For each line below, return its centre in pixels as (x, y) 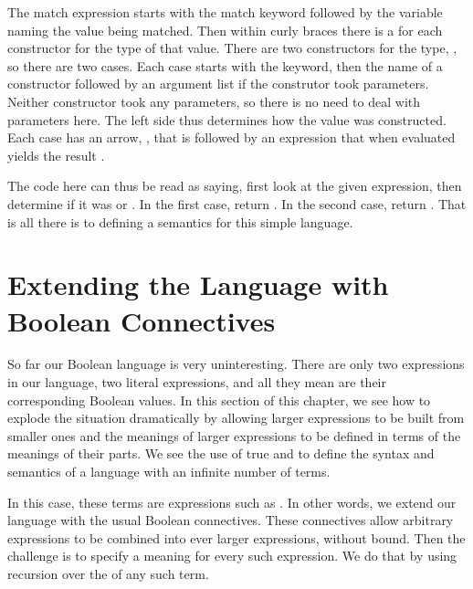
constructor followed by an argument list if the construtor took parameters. (218, 84)
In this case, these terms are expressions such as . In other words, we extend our (232, 502)
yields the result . (56, 155)
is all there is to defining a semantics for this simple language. (180, 221)
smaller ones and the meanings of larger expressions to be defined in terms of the (234, 435)
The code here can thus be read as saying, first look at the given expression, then (235, 186)
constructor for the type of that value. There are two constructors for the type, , (232, 48)
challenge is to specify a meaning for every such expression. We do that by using (232, 556)
